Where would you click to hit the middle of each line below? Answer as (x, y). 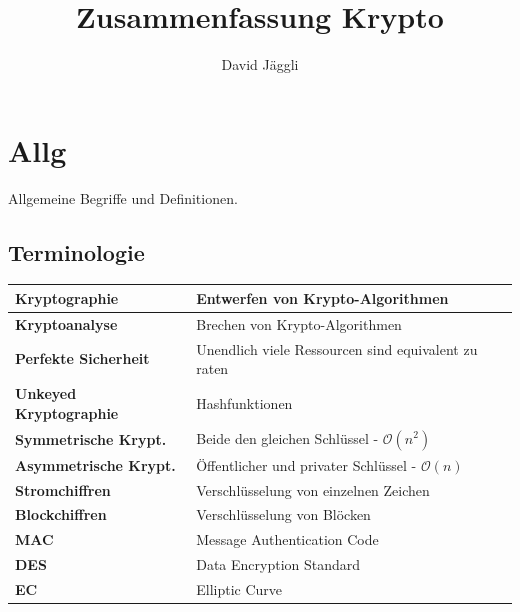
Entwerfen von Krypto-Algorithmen (322, 297)
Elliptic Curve (239, 588)
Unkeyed (46, 393)
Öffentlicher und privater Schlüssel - (306, 464)
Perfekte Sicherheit (82, 358)
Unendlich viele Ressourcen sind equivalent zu (337, 348)
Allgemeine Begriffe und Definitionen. (123, 197)
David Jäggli (260, 64)
